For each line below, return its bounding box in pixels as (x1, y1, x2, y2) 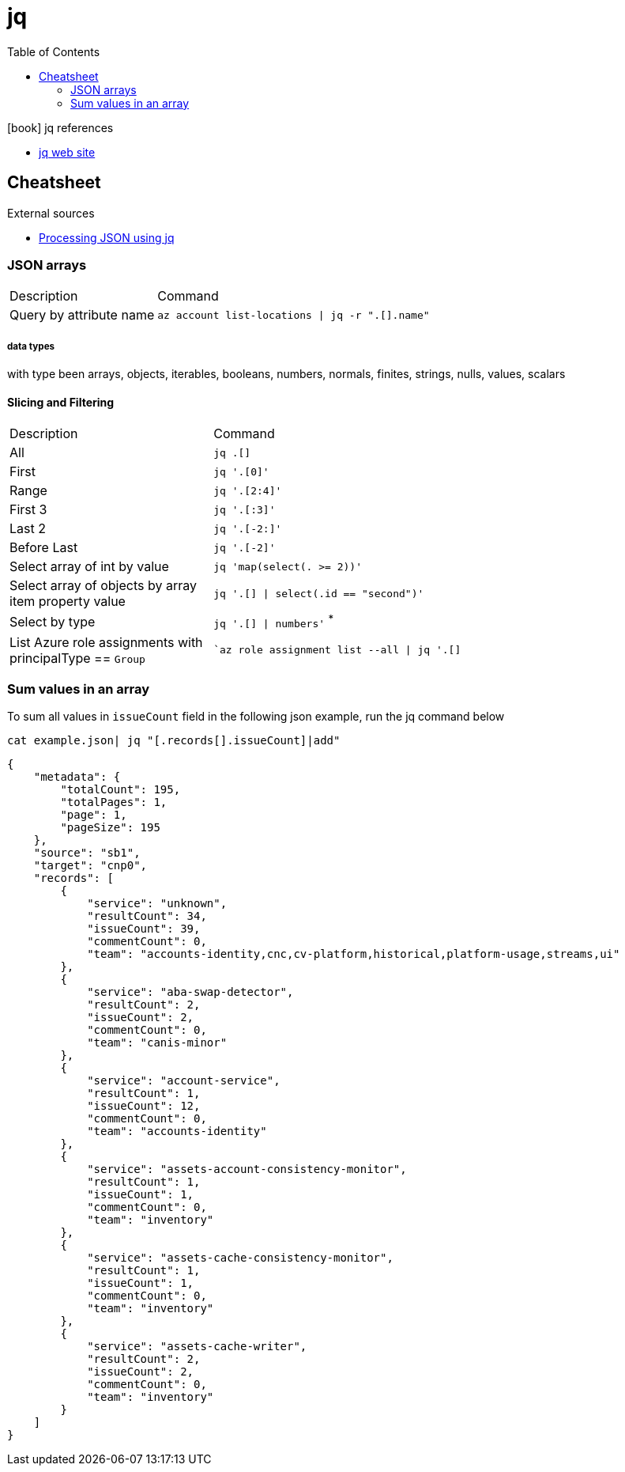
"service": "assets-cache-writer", (87, 1340, 307, 1353)
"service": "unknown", (87, 897, 228, 910)
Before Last (9, 539, 78, 556)
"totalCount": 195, (60, 783, 181, 797)
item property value (9, 593, 126, 610)
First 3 (9, 501, 47, 518)
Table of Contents (7, 44, 100, 59)
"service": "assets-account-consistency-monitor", (87, 1163, 407, 1176)
